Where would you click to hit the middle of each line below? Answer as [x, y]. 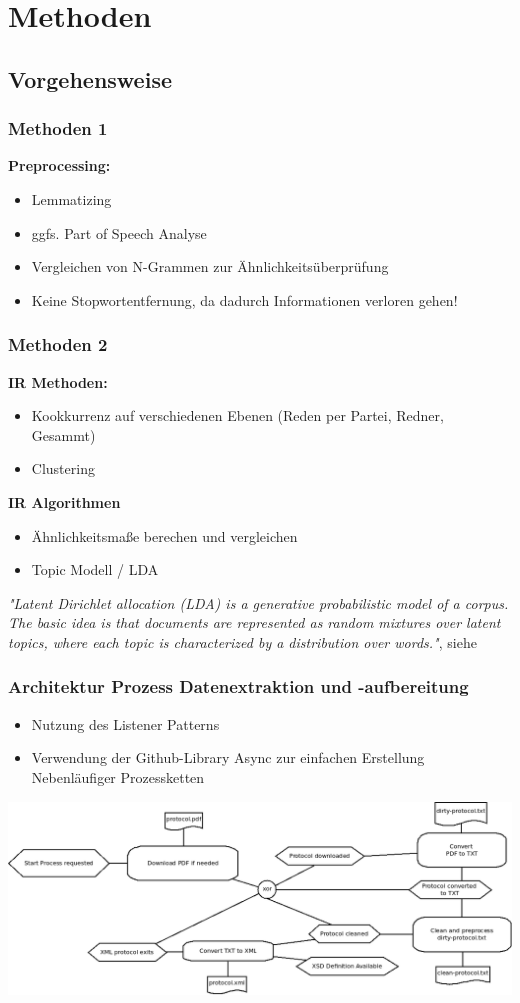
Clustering [63, 468]
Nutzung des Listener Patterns [125, 723]
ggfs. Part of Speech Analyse [119, 232]
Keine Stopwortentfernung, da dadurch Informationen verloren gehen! [244, 299]
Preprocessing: [59, 165]
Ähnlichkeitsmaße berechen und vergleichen [164, 535]
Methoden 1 [58, 128]
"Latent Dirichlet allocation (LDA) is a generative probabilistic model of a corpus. [258, 602]
